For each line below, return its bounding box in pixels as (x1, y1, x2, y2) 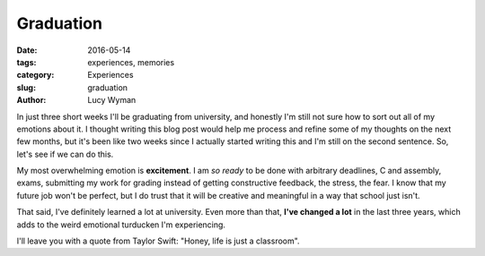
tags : (16, 56, 37, 67)
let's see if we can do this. (16, 149, 114, 159)
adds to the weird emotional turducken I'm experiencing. (16, 219, 226, 230)
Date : (16, 45, 38, 55)
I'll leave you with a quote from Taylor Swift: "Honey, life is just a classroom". (16, 235, 300, 246)
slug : (16, 81, 36, 93)
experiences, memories (87, 56, 175, 67)
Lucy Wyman (87, 95, 137, 106)
